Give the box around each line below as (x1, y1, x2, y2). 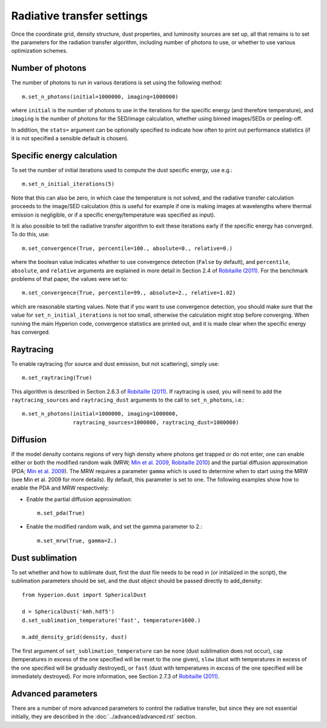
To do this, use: (11, 231, 50, 238)
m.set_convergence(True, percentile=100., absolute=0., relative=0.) (22, 244, 233, 252)
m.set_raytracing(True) (22, 374, 93, 382)
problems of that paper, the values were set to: (11, 275, 128, 282)
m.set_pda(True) (37, 510, 85, 517)
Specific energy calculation (11, 150, 117, 161)
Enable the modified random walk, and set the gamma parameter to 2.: (26, 523, 203, 530)
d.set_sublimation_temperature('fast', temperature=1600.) (22, 616, 201, 624)
